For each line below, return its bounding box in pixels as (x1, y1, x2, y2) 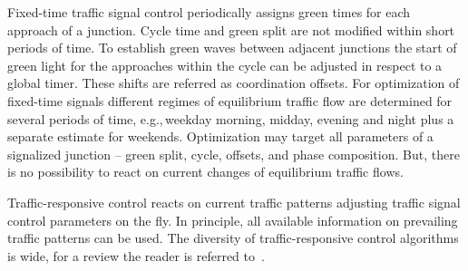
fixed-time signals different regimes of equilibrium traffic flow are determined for (7, 91, 453, 110)
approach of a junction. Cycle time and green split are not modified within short (7, 20, 455, 39)
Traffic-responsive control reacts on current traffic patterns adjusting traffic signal (7, 192, 461, 211)
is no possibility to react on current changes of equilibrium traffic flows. (7, 162, 404, 181)
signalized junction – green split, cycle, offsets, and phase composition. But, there (7, 144, 460, 163)
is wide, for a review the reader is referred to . (7, 246, 265, 265)
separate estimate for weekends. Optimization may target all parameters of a (7, 127, 434, 146)
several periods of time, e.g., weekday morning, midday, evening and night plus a (7, 109, 454, 128)
